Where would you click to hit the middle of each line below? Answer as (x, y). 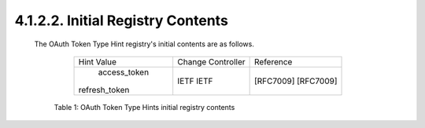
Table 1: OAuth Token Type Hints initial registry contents (144, 107)
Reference (273, 61)
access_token (124, 72)
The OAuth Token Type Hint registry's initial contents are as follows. (144, 44)
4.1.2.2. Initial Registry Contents (121, 20)
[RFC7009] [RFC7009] (296, 81)
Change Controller (211, 61)
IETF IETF (195, 81)
